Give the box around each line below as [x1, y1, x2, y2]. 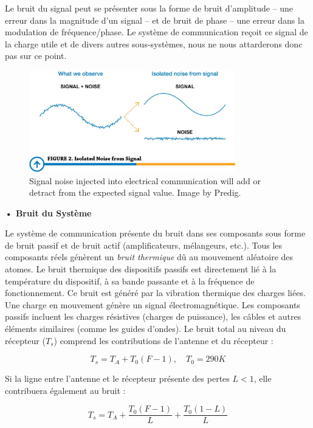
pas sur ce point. [5, 49, 67, 62]
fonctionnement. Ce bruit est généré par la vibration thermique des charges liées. [5, 286, 306, 299]
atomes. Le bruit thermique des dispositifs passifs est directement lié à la [5, 263, 277, 275]
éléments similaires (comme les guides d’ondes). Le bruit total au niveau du [5, 322, 286, 335]
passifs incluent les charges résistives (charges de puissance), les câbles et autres [5, 310, 301, 323]
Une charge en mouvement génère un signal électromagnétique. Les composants [5, 298, 300, 311]
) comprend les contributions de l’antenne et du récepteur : [53, 334, 273, 347]
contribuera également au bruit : [5, 384, 126, 396]
